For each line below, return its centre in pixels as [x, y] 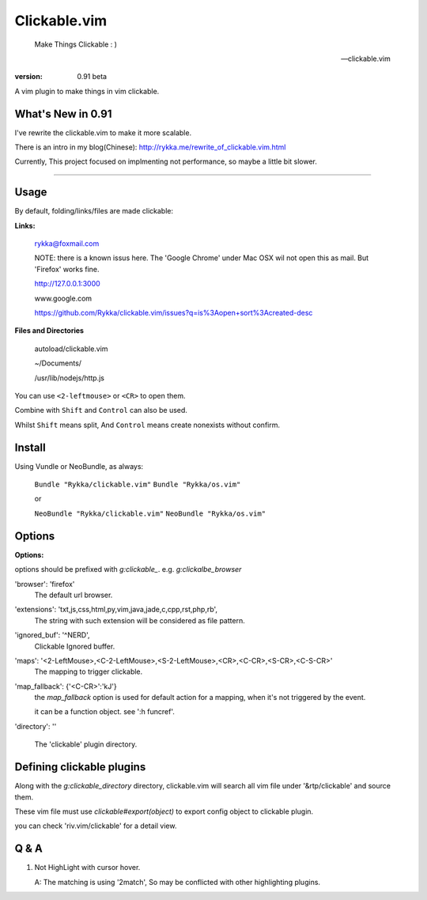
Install [30, 447]
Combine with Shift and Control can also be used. [101, 410]
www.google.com [63, 298]
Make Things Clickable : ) [76, 44]
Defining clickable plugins [80, 767]
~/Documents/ [58, 363]
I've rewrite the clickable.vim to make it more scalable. [103, 132]
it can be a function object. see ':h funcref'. [105, 712]
